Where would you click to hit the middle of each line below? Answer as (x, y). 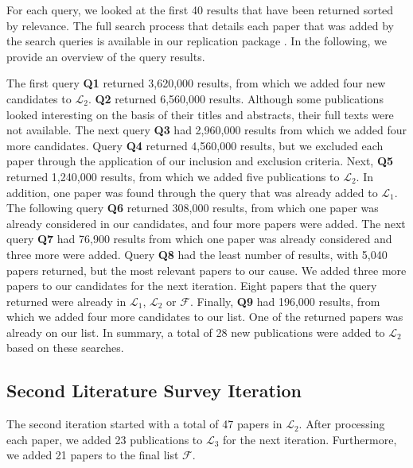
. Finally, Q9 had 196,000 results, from (285, 301)
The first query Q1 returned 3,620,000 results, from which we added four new (196, 83)
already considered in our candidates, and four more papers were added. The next (206, 223)
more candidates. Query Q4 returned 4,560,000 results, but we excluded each (195, 145)
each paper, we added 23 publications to (105, 439)
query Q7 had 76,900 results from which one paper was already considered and (199, 239)
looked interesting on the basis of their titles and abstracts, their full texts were (200, 114)
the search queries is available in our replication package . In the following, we (197, 41)
